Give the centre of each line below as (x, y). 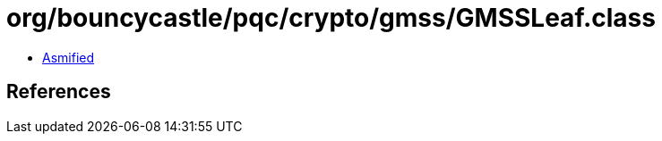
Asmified (69, 57)
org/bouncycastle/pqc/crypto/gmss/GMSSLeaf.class (331, 18)
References (59, 92)
